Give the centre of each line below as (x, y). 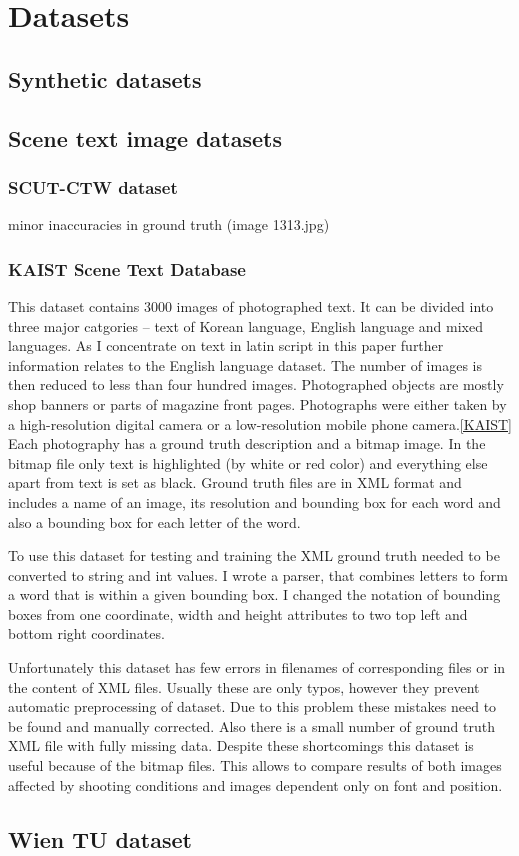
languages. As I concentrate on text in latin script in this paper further (226, 345)
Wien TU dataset (100, 838)
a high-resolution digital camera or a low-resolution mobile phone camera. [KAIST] (260, 423)
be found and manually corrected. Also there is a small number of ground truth (252, 725)
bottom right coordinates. (86, 633)
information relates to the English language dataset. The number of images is (245, 364)
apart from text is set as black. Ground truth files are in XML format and (235, 482)
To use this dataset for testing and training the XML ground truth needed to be (254, 555)
